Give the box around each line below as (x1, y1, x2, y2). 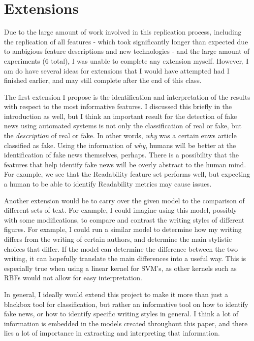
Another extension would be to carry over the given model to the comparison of (4, 195, 245, 205)
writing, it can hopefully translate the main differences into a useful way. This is (4, 253, 246, 264)
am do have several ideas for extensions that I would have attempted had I (4, 65, 230, 76)
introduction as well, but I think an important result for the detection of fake (4, 111, 237, 121)
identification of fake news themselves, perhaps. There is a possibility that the (4, 150, 239, 160)
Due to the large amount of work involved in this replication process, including (4, 27, 242, 37)
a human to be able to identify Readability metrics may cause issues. (4, 179, 212, 189)
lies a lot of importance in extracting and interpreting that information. (4, 328, 220, 338)
